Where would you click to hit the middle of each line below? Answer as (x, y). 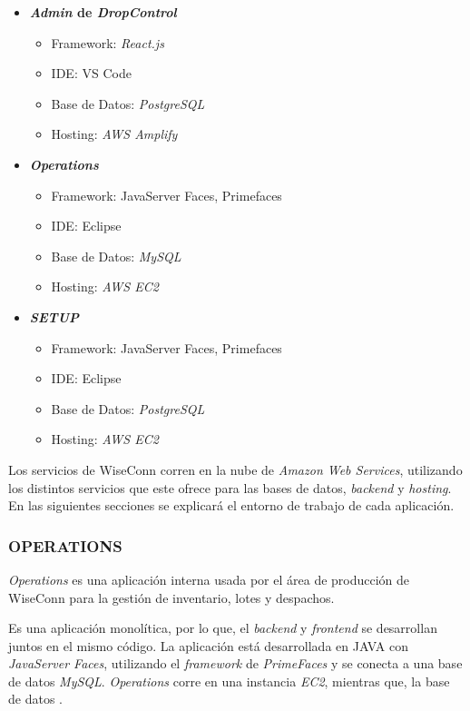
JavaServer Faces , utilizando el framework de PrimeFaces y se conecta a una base (235, 663)
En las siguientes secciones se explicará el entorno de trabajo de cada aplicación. (231, 505)
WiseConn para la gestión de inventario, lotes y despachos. (171, 597)
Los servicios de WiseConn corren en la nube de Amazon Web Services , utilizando (235, 469)
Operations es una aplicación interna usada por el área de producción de (209, 579)
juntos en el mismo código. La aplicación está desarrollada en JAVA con (208, 645)
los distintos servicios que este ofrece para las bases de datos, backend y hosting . (230, 487)
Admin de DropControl (103, 12)
